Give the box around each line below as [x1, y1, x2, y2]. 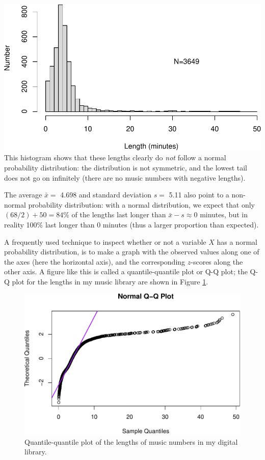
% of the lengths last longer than [63, 209, 166, 220]
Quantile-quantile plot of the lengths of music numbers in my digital [24, 436, 238, 447]
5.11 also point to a [169, 189, 229, 200]
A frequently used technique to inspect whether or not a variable [4, 236, 206, 247]
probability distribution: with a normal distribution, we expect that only [28, 199, 255, 210]
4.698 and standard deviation [60, 189, 151, 200]
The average [4, 189, 42, 200]
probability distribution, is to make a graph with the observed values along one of [4, 246, 259, 257]
